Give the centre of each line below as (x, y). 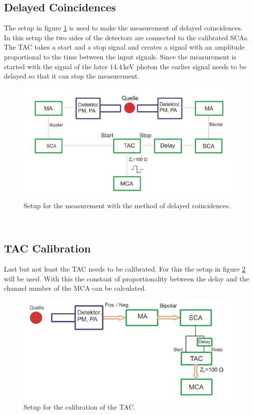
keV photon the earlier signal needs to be (185, 66)
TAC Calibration (48, 248)
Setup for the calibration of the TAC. (80, 407)
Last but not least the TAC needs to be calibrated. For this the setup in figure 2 (125, 268)
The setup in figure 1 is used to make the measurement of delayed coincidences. (123, 28)
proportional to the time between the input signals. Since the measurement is (120, 56)
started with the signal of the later (56, 66)
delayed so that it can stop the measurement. (72, 76)
